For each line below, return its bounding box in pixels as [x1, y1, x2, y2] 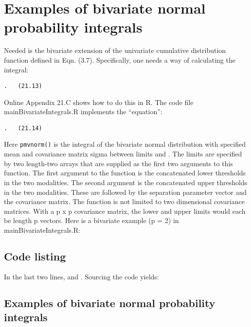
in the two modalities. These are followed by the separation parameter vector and [4, 187, 247, 197]
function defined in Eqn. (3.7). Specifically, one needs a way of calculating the [4, 54, 235, 65]
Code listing [4, 248, 66, 263]
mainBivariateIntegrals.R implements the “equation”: [4, 106, 162, 117]
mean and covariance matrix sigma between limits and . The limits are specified [4, 149, 242, 159]
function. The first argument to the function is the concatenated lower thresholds [4, 168, 246, 178]
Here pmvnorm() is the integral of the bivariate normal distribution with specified [4, 139, 246, 149]
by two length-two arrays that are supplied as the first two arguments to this [4, 158, 233, 168]
